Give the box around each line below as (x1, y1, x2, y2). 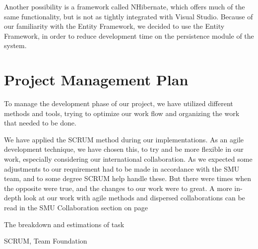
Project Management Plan (4, 69, 189, 90)
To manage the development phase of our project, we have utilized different (4, 98, 233, 109)
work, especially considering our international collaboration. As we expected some (4, 154, 253, 164)
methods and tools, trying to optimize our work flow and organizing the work (4, 108, 240, 118)
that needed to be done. (4, 118, 76, 128)
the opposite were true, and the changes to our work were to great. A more (4, 183, 232, 193)
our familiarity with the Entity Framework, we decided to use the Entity (4, 21, 225, 31)
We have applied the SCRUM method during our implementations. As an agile (4, 134, 244, 144)
